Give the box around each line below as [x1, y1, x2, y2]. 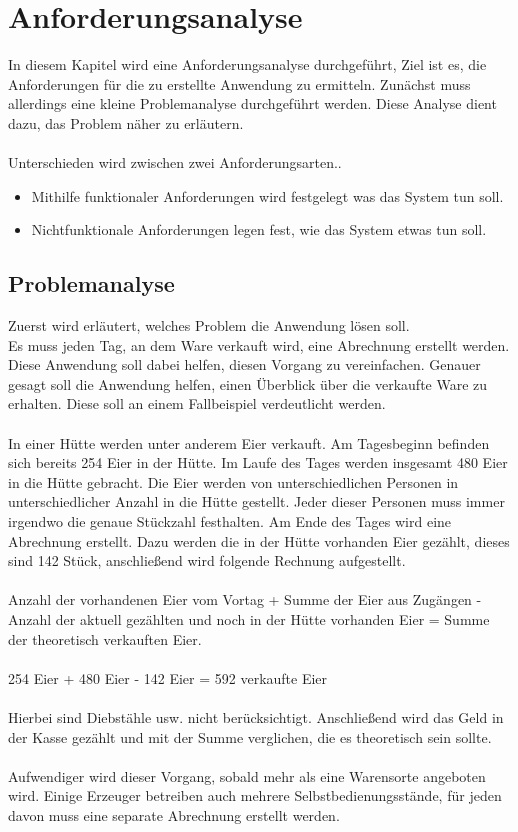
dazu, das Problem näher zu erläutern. [8, 112, 244, 133]
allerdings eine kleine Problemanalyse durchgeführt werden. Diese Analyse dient [8, 93, 497, 114]
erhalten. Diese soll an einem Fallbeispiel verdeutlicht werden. [8, 393, 386, 414]
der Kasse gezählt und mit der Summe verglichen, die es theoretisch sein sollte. [8, 726, 492, 747]
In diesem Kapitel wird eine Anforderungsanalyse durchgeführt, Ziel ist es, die [8, 54, 487, 75]
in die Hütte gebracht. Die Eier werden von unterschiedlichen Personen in [8, 471, 459, 492]
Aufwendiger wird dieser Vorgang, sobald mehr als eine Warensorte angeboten [8, 765, 486, 786]
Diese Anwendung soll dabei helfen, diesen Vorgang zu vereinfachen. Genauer [8, 354, 481, 375]
